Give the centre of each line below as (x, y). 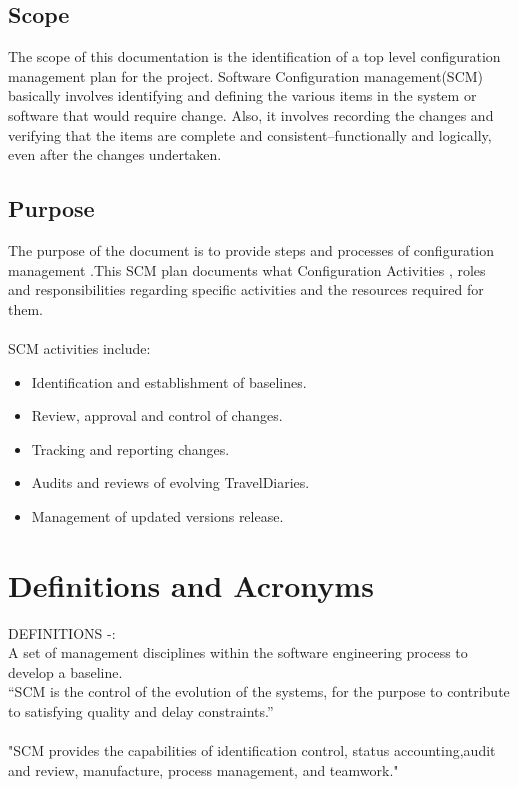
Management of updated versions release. (157, 515)
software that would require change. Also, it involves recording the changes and (251, 114)
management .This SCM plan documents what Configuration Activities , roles (247, 269)
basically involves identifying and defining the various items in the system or (242, 95)
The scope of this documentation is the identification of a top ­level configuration (254, 56)
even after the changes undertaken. (115, 154)
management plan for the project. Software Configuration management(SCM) (246, 75)
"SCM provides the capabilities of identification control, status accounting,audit (252, 750)
